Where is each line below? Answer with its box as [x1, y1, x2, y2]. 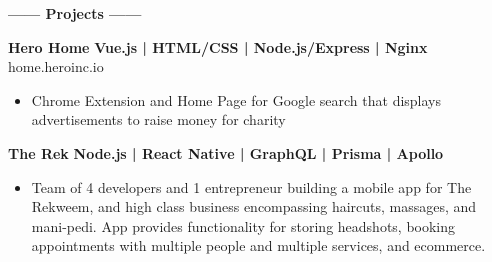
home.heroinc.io [8, 56, 104, 77]
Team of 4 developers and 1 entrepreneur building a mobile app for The [31, 176, 472, 197]
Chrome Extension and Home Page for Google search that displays [31, 89, 442, 110]
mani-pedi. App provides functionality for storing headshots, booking [31, 215, 456, 236]
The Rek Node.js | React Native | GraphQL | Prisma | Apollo [8, 142, 444, 163]
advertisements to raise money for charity [31, 109, 286, 130]
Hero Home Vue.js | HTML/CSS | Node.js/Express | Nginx [8, 36, 428, 57]
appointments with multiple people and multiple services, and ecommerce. [31, 235, 486, 256]
